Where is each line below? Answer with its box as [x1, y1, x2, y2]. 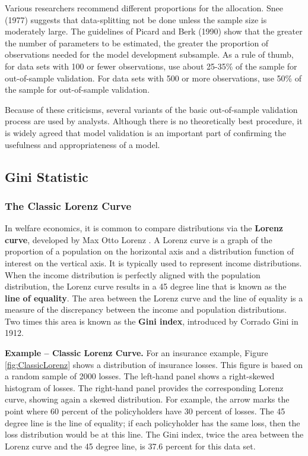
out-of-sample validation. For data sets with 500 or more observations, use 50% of [5, 71, 302, 84]
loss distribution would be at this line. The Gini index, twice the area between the [5, 428, 304, 441]
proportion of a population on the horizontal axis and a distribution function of [5, 245, 294, 257]
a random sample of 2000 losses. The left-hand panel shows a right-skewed [5, 370, 275, 382]
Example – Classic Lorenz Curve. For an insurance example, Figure [5, 347, 268, 359]
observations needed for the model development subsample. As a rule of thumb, [5, 48, 294, 61]
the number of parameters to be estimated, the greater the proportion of [5, 36, 269, 49]
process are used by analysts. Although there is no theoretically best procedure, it [5, 115, 303, 127]
